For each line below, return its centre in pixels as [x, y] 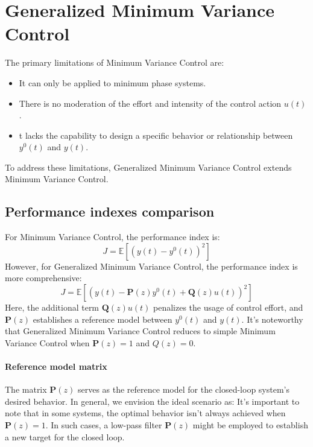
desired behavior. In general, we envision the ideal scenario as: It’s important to [152, 401]
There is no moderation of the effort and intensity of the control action [150, 103]
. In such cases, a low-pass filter [104, 425]
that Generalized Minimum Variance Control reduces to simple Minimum [140, 331]
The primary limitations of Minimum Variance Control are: [115, 62]
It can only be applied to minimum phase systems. [112, 82]
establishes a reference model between [103, 319]
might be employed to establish [250, 425]
